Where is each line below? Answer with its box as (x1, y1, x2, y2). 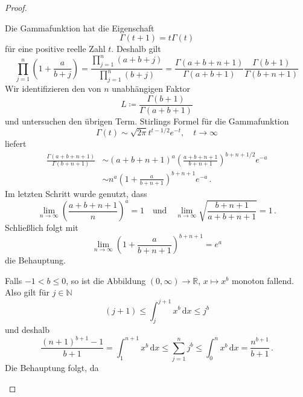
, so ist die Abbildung (66, 274, 146, 286)
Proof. (5, 1, 27, 13)
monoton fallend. (231, 274, 294, 286)
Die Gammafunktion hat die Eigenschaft (5, 21, 155, 34)
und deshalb (5, 323, 49, 336)
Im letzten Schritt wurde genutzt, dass (5, 187, 147, 199)
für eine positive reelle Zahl (5, 42, 106, 55)
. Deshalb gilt (111, 42, 161, 55)
